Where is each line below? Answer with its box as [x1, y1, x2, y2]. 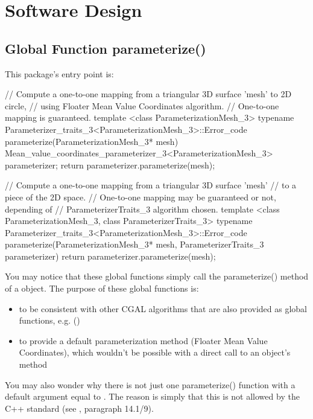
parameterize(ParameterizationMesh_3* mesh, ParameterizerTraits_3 [5, 238, 264, 251]
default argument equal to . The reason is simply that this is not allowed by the [5, 390, 300, 403]
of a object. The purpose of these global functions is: [5, 282, 199, 295]
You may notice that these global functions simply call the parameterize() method [5, 270, 309, 283]
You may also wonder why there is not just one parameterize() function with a [5, 378, 296, 391]
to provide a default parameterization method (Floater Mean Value [19, 334, 268, 347]
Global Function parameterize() [5, 39, 206, 57]
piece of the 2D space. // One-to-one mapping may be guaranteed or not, [5, 190, 276, 203]
